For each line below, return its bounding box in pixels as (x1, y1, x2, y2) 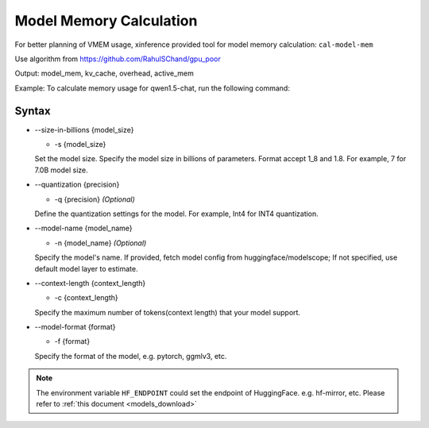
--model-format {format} (34, 322, 116, 332)
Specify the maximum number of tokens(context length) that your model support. (34, 307, 301, 317)
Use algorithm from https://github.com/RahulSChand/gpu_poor (14, 54, 222, 64)
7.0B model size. (34, 165, 89, 175)
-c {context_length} (54, 293, 118, 303)
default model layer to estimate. (34, 264, 138, 273)
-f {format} (54, 337, 91, 346)
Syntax (14, 104, 51, 118)
